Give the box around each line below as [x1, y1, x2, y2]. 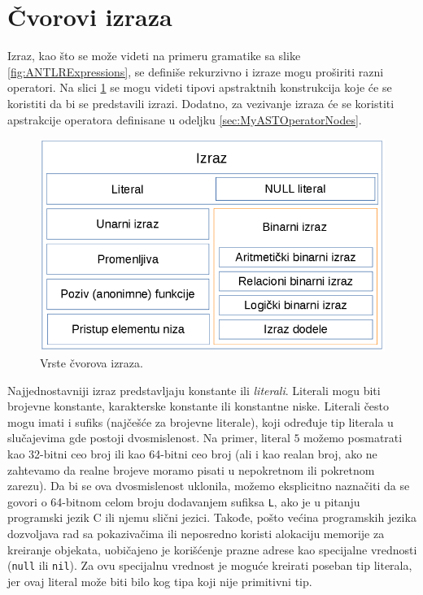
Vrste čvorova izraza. [40, 354, 143, 371]
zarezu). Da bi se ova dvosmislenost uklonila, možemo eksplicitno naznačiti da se [7, 477, 410, 494]
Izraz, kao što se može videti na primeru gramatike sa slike [7, 47, 301, 64]
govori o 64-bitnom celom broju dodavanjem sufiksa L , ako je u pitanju [7, 493, 360, 510]
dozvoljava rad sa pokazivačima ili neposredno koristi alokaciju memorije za [7, 525, 385, 542]
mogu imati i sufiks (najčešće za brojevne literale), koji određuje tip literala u [7, 413, 394, 430]
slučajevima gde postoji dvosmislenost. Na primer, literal [7, 429, 290, 446]
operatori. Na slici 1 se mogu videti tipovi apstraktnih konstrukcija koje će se [7, 79, 392, 96]
